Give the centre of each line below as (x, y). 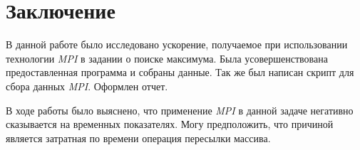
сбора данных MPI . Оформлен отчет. (87, 86)
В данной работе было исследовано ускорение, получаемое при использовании (177, 44)
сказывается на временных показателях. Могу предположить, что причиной (170, 124)
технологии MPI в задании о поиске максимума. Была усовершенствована (167, 58)
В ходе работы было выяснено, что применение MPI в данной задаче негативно (180, 110)
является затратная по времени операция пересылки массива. (138, 138)
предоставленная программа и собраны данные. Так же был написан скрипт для (180, 72)
